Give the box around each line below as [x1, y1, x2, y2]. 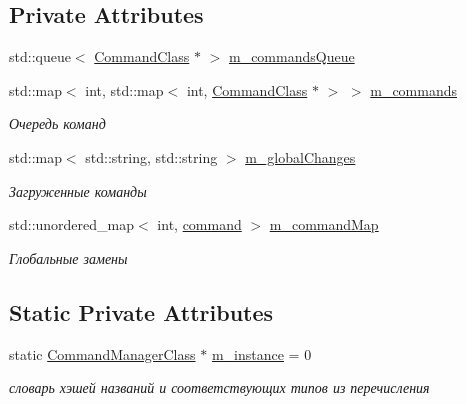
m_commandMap [269, 214, 379, 235]
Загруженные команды [9, 180, 147, 201]
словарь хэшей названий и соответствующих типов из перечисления [9, 377, 430, 398]
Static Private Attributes [9, 296, 274, 327]
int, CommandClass [186, 79, 308, 100]
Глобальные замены [9, 247, 128, 268]
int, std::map [85, 79, 164, 100]
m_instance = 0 [211, 343, 312, 364]
